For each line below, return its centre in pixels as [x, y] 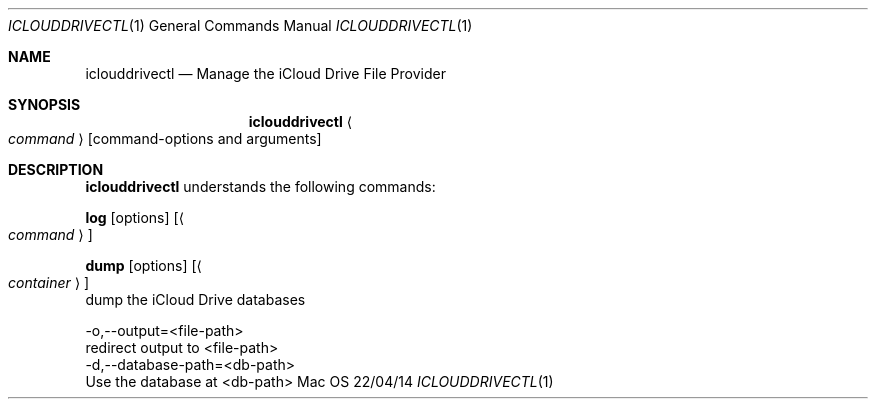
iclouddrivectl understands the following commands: [260, 186]
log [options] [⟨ [135, 217]
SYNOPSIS [44, 104]
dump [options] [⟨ [144, 265]
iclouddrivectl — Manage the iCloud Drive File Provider [265, 73]
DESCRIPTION [56, 169]
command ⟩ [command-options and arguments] [165, 138]
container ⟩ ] [49, 282]
